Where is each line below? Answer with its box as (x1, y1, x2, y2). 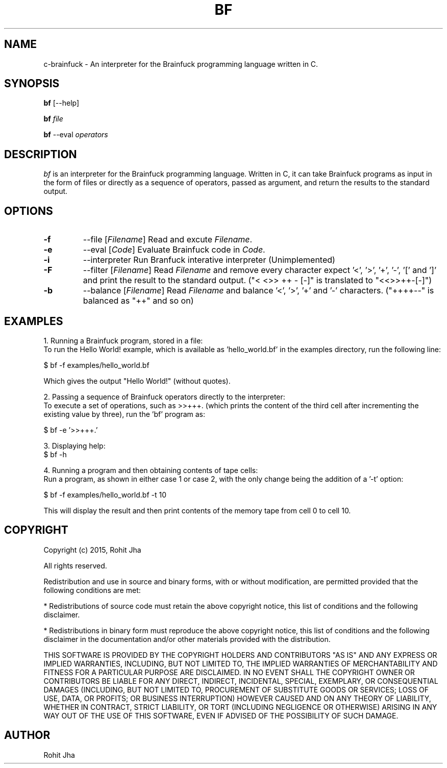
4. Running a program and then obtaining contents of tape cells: (43, 465, 258, 475)
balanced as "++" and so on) (83, 295, 194, 306)
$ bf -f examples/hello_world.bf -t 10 (43, 490, 166, 499)
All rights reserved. (43, 561, 107, 570)
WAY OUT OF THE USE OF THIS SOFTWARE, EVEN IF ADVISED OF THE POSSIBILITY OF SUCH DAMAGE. (43, 711, 399, 720)
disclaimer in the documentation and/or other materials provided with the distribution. (43, 634, 331, 643)
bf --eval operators (43, 130, 108, 139)
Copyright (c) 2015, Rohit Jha (43, 545, 141, 554)
